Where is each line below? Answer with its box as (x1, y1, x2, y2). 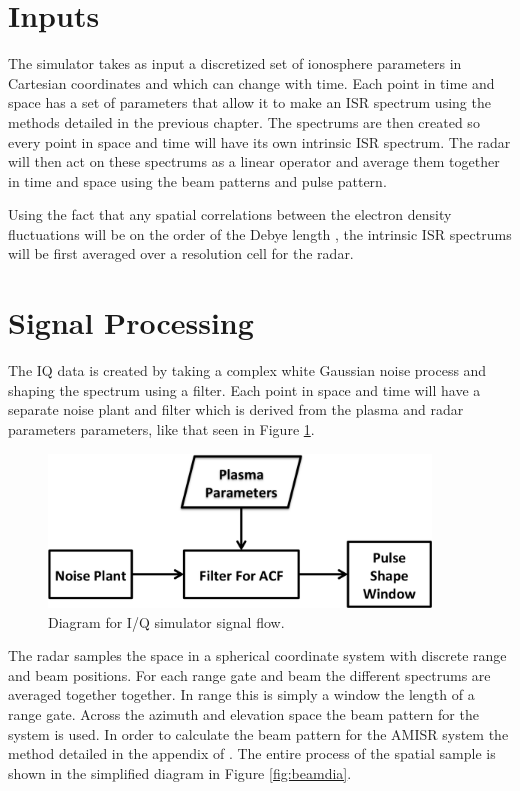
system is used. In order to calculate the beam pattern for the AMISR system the (8, 723, 509, 744)
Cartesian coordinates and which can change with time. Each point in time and (8, 72, 495, 93)
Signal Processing (8, 302, 254, 343)
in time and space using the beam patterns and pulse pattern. (8, 170, 387, 191)
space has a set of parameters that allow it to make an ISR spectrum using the (8, 92, 491, 113)
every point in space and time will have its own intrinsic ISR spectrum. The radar (8, 131, 511, 152)
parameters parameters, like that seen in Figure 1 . (8, 418, 315, 439)
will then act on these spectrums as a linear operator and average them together (8, 151, 500, 172)
